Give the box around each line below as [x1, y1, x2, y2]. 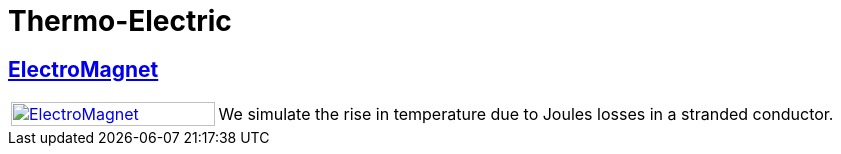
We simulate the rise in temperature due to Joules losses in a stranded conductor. [218, 104, 834, 125]
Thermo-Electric [8, 4, 232, 38]
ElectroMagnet [8, 56, 159, 82]
